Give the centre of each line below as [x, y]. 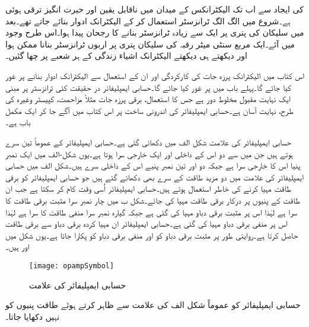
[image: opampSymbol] [72, 266]
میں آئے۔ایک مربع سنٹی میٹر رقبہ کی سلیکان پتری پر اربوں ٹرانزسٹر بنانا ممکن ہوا [150, 44]
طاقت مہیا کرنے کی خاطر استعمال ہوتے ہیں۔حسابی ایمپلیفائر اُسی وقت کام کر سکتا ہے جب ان [149, 188]
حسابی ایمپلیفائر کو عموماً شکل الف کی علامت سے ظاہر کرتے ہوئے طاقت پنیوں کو [153, 305]
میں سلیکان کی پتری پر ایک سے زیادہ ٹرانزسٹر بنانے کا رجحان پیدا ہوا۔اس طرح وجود [155, 32]
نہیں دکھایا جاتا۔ [33, 316]
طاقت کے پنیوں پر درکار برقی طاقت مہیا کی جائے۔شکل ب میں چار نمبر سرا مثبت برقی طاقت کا [153, 200]
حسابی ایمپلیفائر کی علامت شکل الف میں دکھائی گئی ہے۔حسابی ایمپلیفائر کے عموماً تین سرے [148, 142]
